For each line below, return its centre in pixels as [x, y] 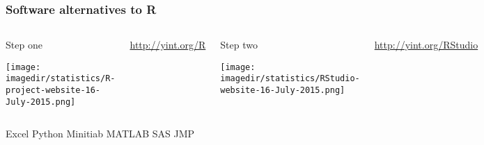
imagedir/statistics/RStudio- [290, 79]
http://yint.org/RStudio [426, 45]
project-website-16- [53, 91]
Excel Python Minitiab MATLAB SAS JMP [100, 134]
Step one [24, 45]
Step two [239, 45]
